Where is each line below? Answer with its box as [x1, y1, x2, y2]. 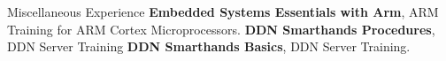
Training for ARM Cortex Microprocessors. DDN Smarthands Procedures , [7, 19, 435, 38]
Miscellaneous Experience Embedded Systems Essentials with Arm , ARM [7, 3, 439, 20]
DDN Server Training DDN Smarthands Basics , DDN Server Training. [7, 37, 411, 56]
